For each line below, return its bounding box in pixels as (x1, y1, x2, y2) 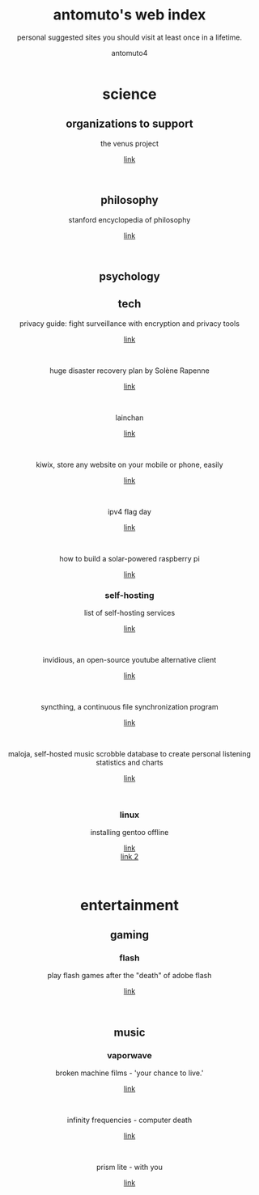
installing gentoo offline (90, 828, 169, 837)
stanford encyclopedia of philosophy (68, 214, 191, 224)
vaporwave (106, 1049, 153, 1061)
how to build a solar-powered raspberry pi (59, 553, 200, 563)
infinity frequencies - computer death (66, 1115, 193, 1125)
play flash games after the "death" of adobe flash (47, 971, 212, 981)
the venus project (100, 138, 159, 148)
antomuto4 (111, 48, 148, 57)
